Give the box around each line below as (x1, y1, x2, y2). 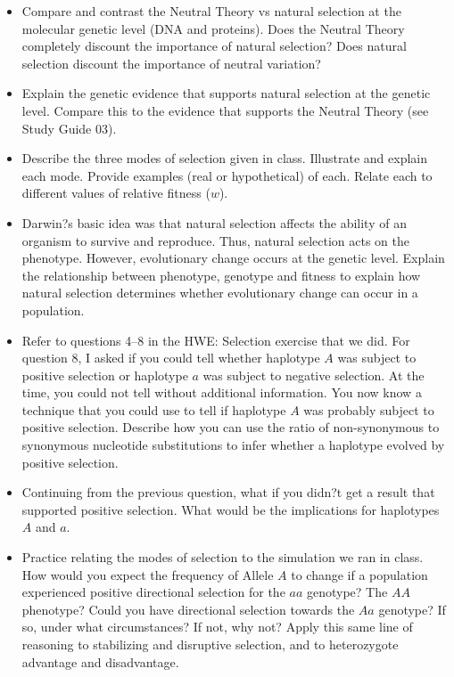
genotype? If (378, 600, 446, 618)
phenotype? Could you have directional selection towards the (21, 600, 355, 618)
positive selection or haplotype (21, 365, 188, 384)
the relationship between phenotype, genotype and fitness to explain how (21, 265, 421, 284)
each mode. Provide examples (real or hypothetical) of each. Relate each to (21, 166, 433, 184)
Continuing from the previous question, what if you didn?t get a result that (21, 483, 435, 502)
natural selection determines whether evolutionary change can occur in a (21, 283, 418, 302)
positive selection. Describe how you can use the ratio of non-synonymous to (21, 418, 440, 436)
